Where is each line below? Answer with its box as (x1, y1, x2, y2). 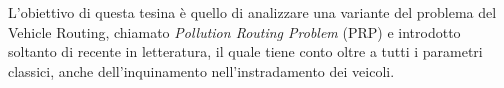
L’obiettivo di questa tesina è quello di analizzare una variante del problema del (8, 2, 497, 22)
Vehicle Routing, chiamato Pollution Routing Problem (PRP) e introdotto (8, 21, 461, 42)
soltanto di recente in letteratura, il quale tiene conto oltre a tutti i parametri (8, 41, 483, 62)
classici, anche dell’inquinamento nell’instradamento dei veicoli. (8, 60, 395, 81)
